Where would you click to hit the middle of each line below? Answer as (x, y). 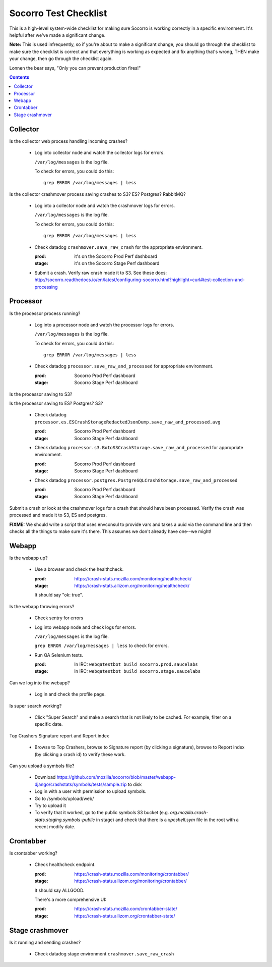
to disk (135, 784)
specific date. (49, 724)
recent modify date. (55, 827)
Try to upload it (50, 805)
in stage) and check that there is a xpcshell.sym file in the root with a (167, 820)
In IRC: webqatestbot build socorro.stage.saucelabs (138, 671)
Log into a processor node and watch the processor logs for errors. (104, 325)
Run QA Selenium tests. (59, 655)
